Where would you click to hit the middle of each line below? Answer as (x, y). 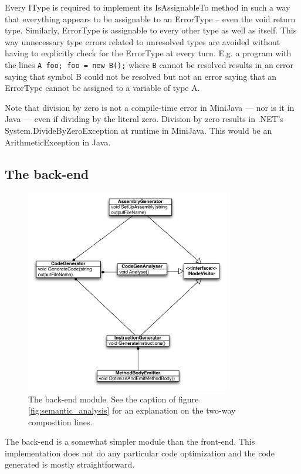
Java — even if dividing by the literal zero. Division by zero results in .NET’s (144, 119)
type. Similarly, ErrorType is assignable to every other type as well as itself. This (151, 30)
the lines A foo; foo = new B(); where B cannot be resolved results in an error (149, 64)
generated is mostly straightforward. (70, 464)
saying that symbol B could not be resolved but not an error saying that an (141, 76)
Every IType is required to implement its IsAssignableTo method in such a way (148, 7)
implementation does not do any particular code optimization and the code (140, 453)
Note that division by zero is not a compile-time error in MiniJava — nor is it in (150, 107)
